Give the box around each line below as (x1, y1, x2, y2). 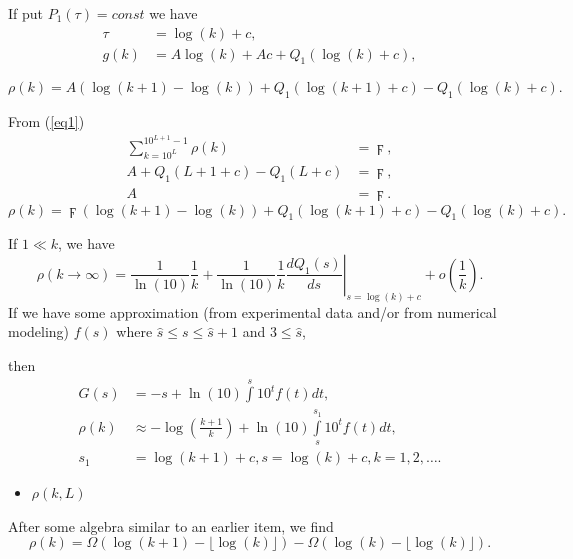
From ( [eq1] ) (8, 111, 85, 132)
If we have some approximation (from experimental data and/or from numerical (8, 301, 497, 322)
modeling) (8, 321, 70, 342)
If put (8, 3, 44, 23)
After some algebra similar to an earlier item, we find (8, 515, 334, 536)
